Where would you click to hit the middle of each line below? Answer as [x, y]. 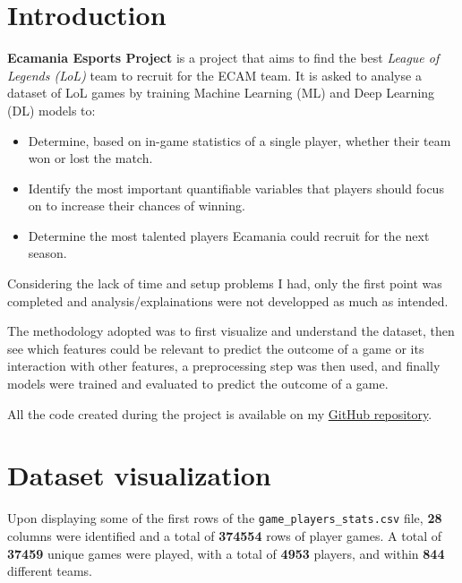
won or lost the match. [90, 158]
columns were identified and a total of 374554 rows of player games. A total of [224, 536]
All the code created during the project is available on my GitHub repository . [220, 413]
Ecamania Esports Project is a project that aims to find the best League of [223, 58]
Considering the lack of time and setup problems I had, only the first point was [225, 283]
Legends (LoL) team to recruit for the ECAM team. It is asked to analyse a [214, 75]
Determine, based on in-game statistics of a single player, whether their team [240, 140]
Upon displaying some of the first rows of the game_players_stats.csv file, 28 [225, 518]
